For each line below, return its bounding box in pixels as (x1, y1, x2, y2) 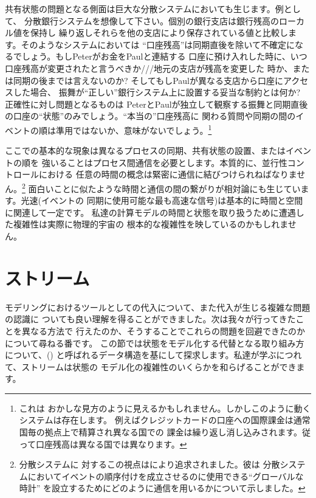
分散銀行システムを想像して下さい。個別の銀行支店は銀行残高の (24, 14, 280, 27)
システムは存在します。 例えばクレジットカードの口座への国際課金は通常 (19, 413, 311, 426)
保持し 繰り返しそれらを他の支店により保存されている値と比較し (30, 26, 288, 39)
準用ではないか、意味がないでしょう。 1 (55, 122, 212, 136)
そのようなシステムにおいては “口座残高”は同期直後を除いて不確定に (21, 38, 295, 50)
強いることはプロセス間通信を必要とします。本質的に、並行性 (41, 156, 287, 168)
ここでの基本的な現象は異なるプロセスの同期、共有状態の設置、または (5, 144, 286, 157)
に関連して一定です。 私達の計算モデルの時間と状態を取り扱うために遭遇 (5, 206, 296, 218)
